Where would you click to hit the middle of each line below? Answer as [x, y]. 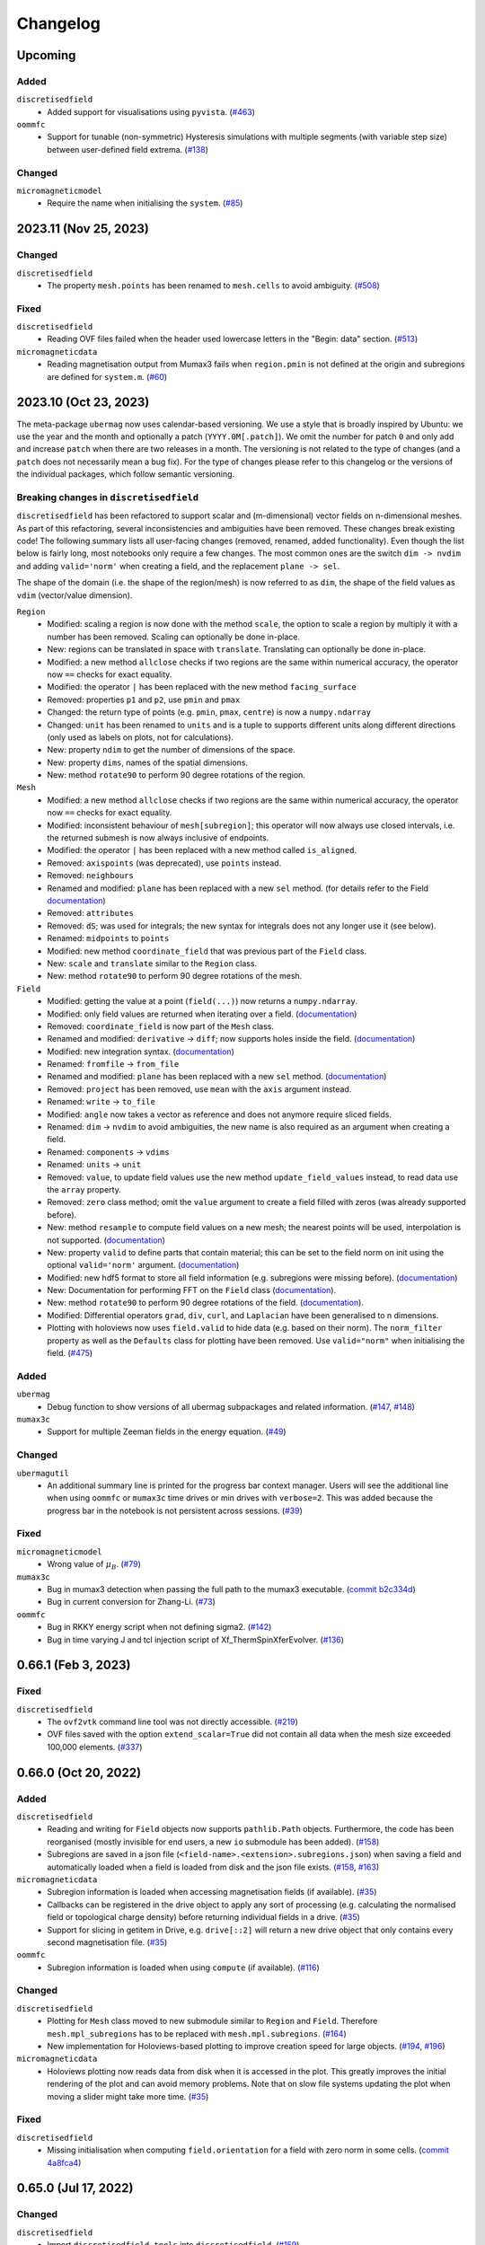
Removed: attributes [90, 913]
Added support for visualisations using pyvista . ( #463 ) [151, 111]
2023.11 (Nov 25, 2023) [83, 229]
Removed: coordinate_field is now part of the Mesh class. [160, 1026]
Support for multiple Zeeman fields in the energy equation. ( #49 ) [167, 1431]
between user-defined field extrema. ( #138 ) [128, 149]
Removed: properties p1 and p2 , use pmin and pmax [144, 700]
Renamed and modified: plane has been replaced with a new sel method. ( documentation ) [217, 1077]
